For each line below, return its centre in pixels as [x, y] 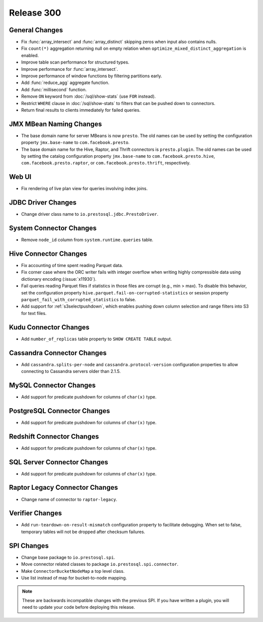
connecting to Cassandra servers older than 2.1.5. [71, 371]
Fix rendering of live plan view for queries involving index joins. [85, 188]
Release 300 [35, 13]
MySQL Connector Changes [52, 385]
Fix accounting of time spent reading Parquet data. [72, 266]
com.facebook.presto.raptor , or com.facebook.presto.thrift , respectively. [106, 163]
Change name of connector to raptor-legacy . [69, 499]
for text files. [34, 313]
